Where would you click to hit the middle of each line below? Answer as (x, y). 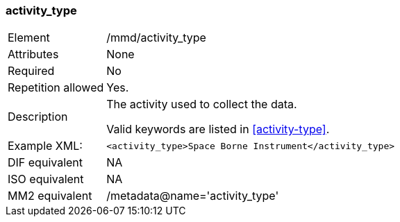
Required (31, 71)
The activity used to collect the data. (202, 104)
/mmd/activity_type (156, 38)
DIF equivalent (45, 163)
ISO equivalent (46, 179)
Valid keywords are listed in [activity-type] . (218, 129)
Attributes (33, 54)
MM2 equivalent (50, 196)
